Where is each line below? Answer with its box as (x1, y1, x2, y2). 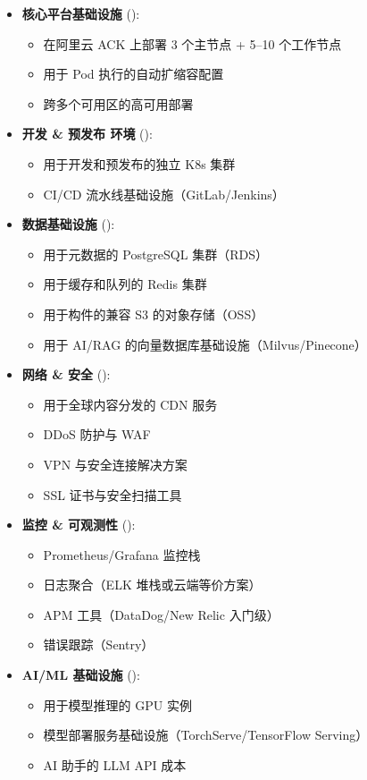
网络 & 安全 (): (21, 365, 111, 384)
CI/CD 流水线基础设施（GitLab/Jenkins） (43, 184, 285, 203)
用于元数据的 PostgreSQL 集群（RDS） (43, 244, 268, 263)
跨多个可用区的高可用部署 (43, 94, 194, 113)
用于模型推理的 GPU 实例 (43, 695, 192, 714)
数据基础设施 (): (21, 215, 115, 233)
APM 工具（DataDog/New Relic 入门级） (43, 605, 279, 623)
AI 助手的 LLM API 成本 (43, 755, 187, 774)
